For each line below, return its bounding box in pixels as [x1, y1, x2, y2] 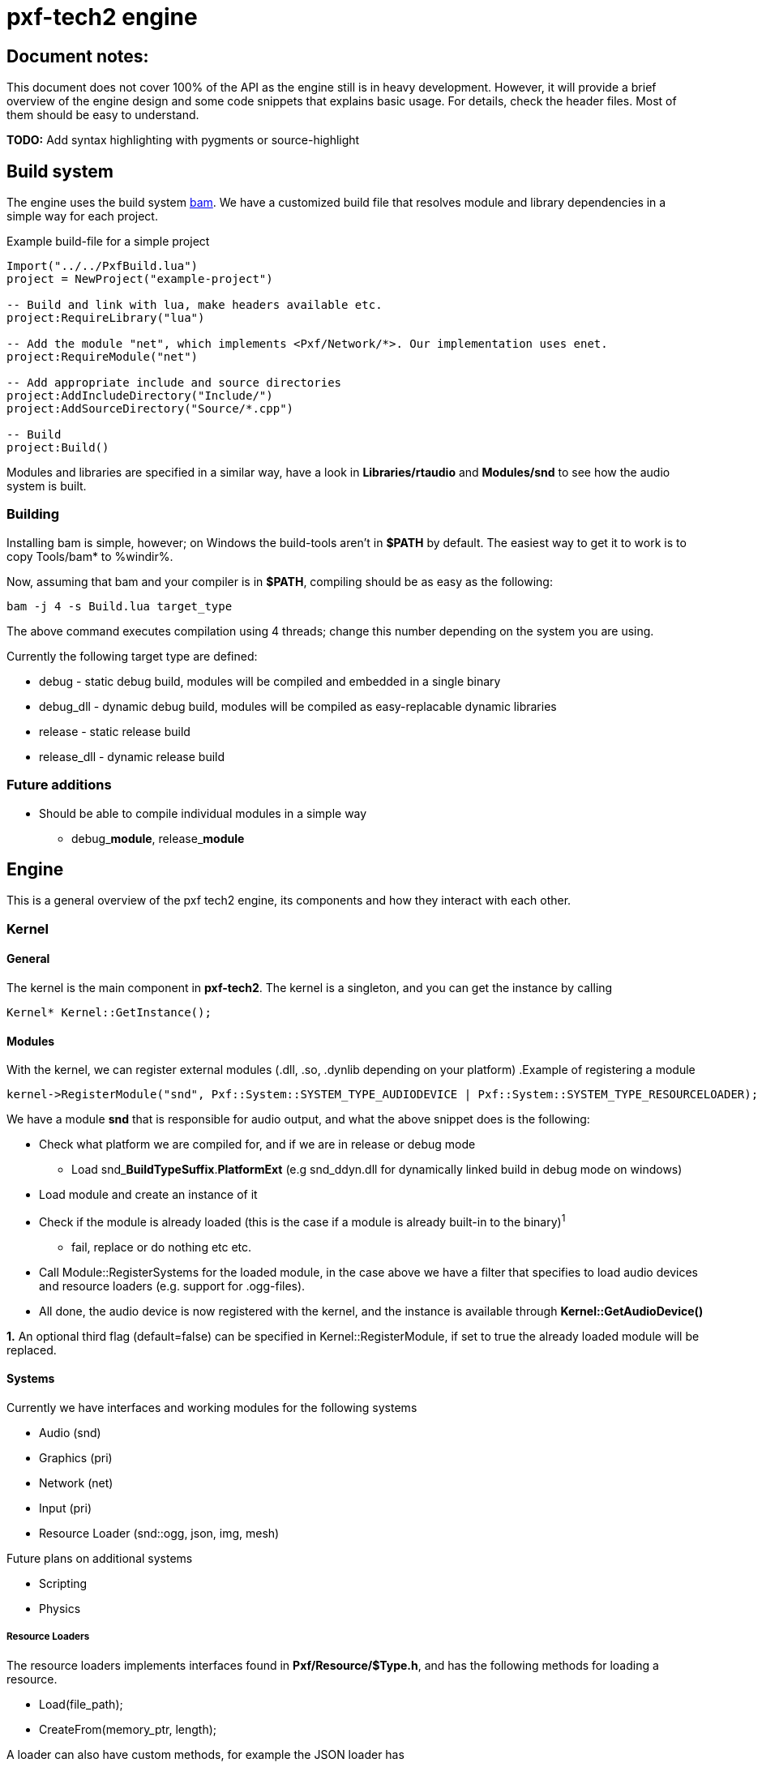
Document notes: [6, 45, 149, 66]
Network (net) [39, 1476, 113, 1491]
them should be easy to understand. [6, 108, 199, 122]
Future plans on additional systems [6, 1551, 193, 1566]
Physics [39, 1602, 81, 1616]
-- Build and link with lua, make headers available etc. [6, 298, 383, 312]
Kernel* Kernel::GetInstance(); [6, 1005, 212, 1019]
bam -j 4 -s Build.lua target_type [6, 599, 233, 613]
